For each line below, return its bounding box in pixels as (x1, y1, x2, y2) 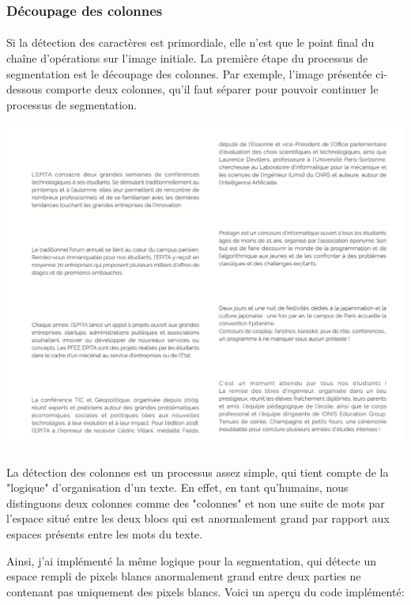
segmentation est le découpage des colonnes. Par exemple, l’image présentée (6, 65, 372, 82)
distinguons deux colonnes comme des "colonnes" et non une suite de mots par (6, 494, 385, 511)
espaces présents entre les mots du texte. (6, 526, 203, 542)
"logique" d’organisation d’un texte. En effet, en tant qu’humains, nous (6, 479, 349, 496)
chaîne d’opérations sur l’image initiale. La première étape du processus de (6, 50, 368, 67)
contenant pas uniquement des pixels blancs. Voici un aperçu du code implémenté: (6, 583, 405, 599)
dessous (6, 81, 43, 97)
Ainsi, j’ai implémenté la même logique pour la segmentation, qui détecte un (6, 552, 377, 569)
